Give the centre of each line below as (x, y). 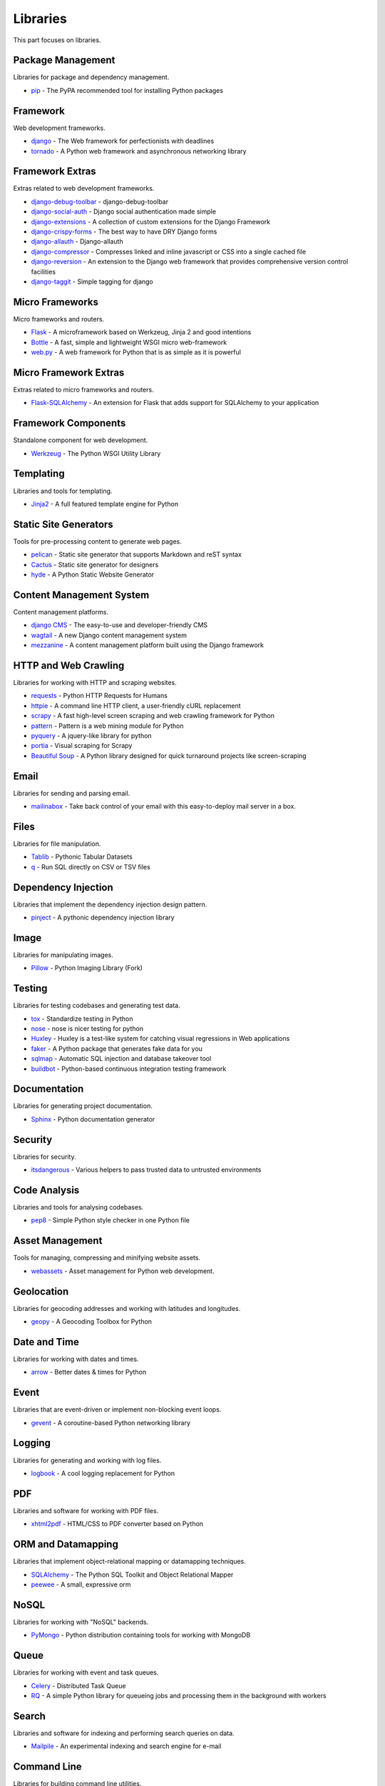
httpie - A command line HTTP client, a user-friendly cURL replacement (136, 705)
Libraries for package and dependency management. (91, 77)
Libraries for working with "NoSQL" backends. (81, 1622)
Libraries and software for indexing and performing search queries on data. (124, 1733)
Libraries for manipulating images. (63, 954)
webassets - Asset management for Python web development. (123, 1271)
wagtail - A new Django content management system (109, 635)
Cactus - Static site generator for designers (95, 564)
